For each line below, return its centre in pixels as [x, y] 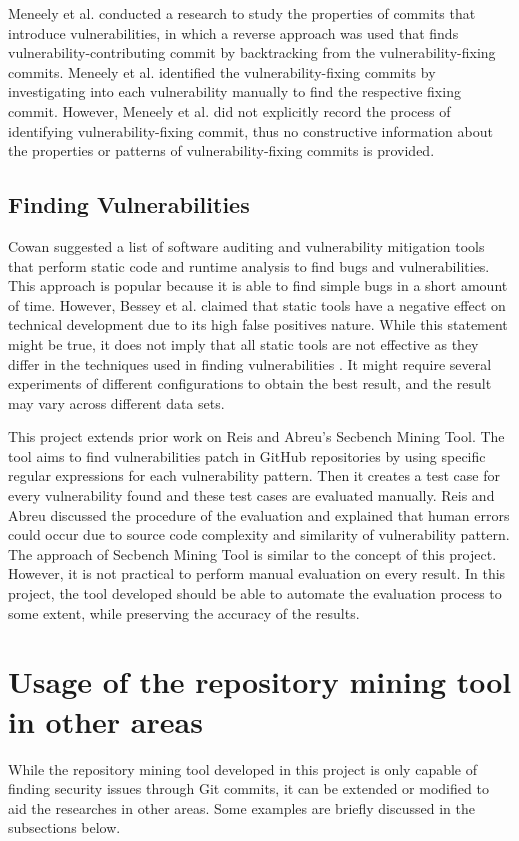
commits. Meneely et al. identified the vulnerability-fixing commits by [222, 71]
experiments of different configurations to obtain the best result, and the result [250, 383]
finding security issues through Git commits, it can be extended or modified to [248, 788]
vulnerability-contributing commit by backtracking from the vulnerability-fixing [252, 52]
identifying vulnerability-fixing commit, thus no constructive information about [250, 130]
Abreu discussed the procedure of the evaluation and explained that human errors [259, 514]
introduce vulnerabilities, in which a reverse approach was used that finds [233, 32]
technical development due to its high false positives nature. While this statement [258, 324]
